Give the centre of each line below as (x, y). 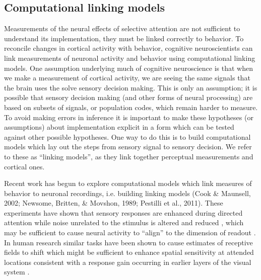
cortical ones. (24, 166)
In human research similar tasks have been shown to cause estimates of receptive (128, 242)
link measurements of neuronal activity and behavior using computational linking (130, 58)
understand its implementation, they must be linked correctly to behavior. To (124, 38)
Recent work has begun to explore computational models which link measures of (128, 183)
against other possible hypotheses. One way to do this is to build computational (127, 136)
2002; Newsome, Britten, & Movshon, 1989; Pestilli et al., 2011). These (114, 203)
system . (17, 272)
